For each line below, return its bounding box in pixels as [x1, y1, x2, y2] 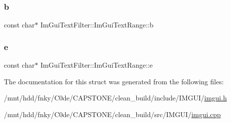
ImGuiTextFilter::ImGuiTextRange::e [40, 60, 153, 70]
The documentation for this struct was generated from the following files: [4, 76, 224, 86]
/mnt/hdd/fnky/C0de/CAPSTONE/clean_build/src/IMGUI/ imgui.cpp [4, 109, 221, 119]
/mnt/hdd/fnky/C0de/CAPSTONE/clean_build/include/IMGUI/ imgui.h [4, 93, 227, 103]
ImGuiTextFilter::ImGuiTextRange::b [40, 20, 154, 30]
